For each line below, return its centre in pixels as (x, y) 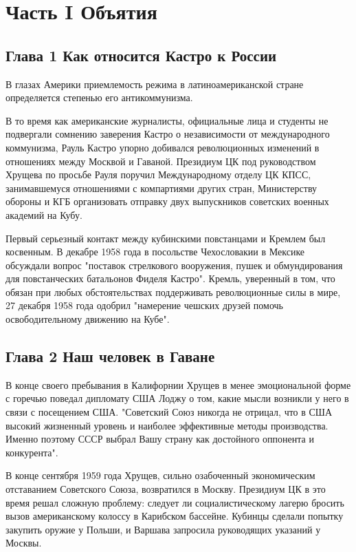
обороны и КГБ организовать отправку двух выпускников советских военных (167, 201)
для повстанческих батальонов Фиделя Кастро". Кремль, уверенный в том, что (170, 278)
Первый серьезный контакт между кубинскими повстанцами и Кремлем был (166, 238)
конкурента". (32, 452)
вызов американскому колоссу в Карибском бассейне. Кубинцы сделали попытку (175, 516)
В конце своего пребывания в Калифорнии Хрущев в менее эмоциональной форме (178, 384)
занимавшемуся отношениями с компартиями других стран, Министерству (162, 188)
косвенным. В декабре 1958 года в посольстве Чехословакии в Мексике (155, 252)
